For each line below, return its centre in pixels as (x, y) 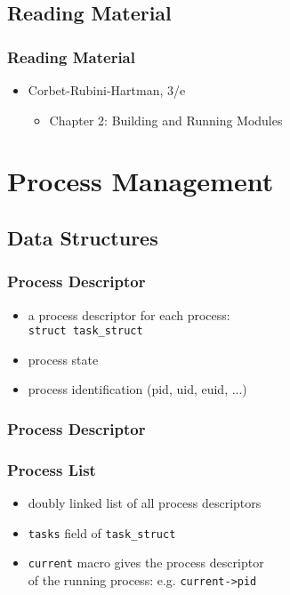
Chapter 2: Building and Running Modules (166, 120)
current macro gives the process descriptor (146, 563)
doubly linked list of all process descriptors (145, 503)
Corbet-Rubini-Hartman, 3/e (107, 90)
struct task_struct (85, 331)
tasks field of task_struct (102, 532)
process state (63, 359)
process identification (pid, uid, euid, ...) (137, 389)
